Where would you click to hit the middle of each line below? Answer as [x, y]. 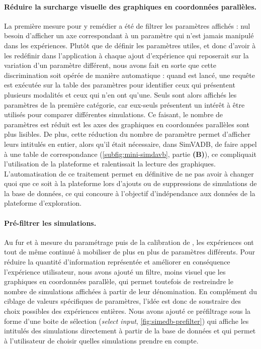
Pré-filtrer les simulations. [50, 223]
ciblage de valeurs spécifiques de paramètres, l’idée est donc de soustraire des [122, 301]
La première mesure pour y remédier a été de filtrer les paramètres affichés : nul [127, 25]
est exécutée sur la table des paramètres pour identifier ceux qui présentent [120, 85]
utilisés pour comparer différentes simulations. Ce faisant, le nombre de [114, 114]
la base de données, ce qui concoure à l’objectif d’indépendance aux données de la [130, 193]
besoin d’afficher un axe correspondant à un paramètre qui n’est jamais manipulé [129, 35]
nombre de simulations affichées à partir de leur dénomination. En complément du [131, 291]
